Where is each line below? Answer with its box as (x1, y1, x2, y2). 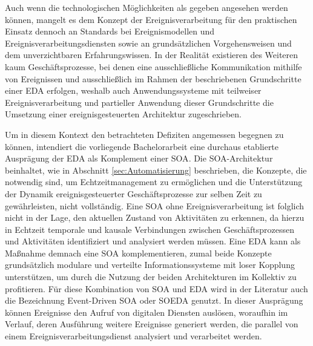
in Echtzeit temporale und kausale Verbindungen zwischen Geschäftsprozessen (5, 223, 295, 235)
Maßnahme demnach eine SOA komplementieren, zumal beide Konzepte (5, 246, 272, 259)
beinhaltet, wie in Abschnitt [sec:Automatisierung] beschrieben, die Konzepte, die (5, 163, 307, 176)
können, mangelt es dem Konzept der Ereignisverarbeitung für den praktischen (5, 13, 297, 25)
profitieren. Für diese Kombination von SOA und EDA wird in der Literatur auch (5, 282, 308, 295)
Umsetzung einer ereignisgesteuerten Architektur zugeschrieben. (5, 108, 242, 120)
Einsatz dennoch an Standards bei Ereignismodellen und (5, 25, 215, 38)
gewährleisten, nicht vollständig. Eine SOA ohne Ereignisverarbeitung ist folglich (5, 199, 305, 212)
